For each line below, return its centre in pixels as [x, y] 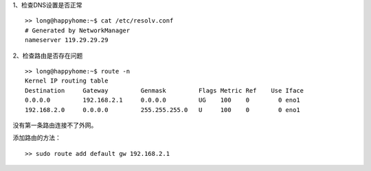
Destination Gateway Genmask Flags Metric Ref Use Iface [165, 90]
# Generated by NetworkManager [78, 30]
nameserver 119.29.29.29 [67, 40]
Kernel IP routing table [67, 81]
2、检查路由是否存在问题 [48, 56]
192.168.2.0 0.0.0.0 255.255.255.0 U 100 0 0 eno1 [162, 110]
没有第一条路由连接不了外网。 [55, 125]
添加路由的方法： [37, 138]
